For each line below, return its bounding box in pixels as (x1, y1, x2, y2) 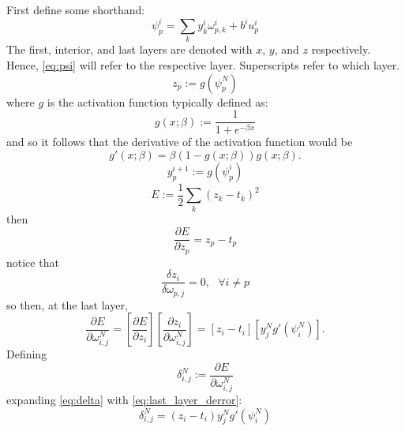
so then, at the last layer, (6, 296, 128, 313)
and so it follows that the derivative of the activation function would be (6, 133, 353, 150)
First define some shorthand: (6, 2, 145, 17)
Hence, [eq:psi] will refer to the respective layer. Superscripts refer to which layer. (6, 57, 400, 73)
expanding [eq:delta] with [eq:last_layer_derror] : (6, 392, 242, 408)
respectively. (311, 41, 371, 58)
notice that (6, 253, 59, 270)
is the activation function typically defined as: (47, 93, 268, 110)
